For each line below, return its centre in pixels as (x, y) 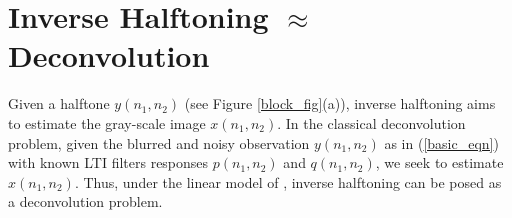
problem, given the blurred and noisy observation (159, 142)
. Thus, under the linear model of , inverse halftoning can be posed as (288, 181)
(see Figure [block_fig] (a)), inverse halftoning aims (340, 103)
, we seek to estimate (439, 162)
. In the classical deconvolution (371, 122)
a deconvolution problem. (85, 201)
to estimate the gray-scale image (107, 122)
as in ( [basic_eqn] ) (441, 142)
